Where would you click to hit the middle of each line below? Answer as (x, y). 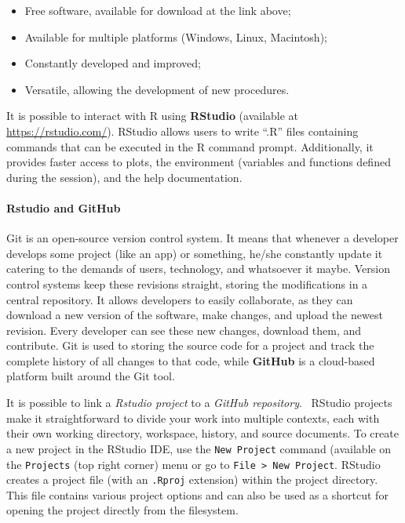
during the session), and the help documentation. (124, 177)
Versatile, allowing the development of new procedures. (157, 89)
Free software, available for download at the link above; (158, 10)
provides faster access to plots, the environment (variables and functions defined (199, 162)
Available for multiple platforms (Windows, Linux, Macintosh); (176, 36)
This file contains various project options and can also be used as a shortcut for (197, 494)
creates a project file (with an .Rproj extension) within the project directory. (192, 479)
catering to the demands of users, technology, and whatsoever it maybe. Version (198, 269)
